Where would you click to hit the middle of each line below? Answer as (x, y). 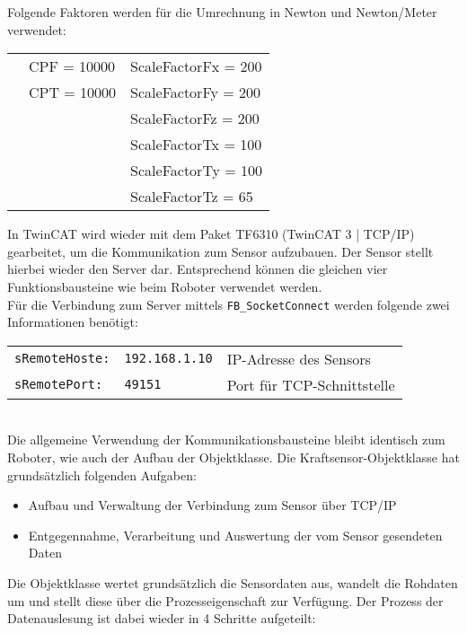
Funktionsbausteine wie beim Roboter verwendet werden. (165, 286)
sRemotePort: (59, 385)
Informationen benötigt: (73, 322)
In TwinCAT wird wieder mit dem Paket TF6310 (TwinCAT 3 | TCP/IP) (211, 234)
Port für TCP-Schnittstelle (311, 384)
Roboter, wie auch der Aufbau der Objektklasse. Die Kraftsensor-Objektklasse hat (233, 457)
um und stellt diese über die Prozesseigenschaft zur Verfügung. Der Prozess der (225, 600)
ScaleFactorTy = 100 (197, 171)
